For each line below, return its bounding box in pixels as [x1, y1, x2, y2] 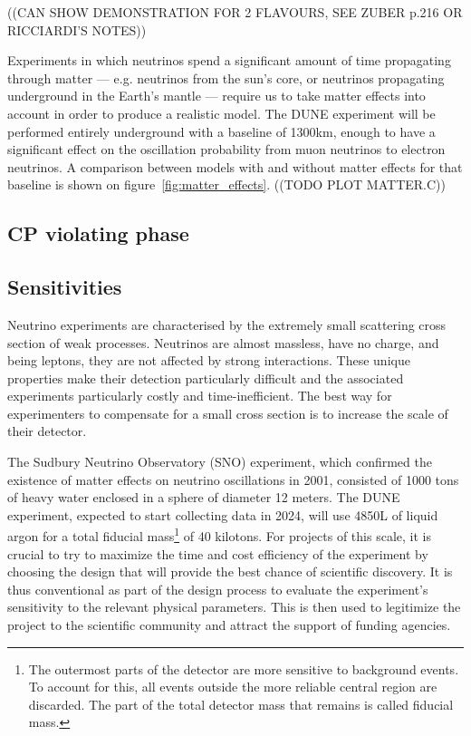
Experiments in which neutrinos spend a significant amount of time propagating [7, 51, 451, 70]
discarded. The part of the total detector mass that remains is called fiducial [28, 694, 454, 713]
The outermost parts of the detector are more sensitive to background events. [28, 659, 459, 678]
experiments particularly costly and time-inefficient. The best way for [7, 386, 392, 405]
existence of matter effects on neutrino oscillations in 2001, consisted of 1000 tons [7, 470, 459, 489]
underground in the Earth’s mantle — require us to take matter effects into [7, 86, 426, 105]
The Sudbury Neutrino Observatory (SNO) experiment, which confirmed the [7, 452, 432, 471]
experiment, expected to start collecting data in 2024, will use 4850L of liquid [7, 505, 438, 524]
